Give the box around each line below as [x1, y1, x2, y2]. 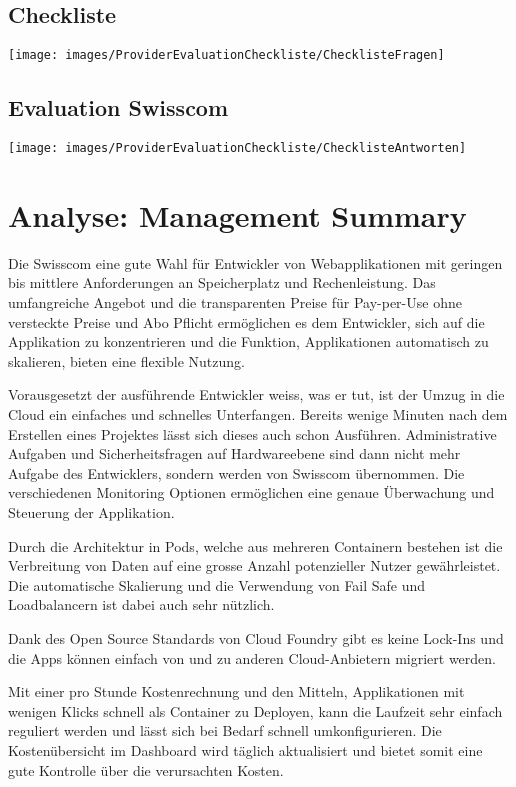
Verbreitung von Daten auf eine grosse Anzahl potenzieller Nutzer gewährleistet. [8, 555, 501, 576]
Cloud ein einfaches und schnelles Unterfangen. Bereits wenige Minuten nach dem [8, 404, 508, 424]
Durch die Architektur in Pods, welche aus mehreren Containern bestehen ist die [8, 535, 503, 556]
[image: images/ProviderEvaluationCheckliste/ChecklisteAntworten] [8, 141, 467, 156]
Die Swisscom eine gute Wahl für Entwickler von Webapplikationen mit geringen [8, 252, 503, 273]
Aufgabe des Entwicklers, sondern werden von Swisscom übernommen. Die [8, 462, 465, 483]
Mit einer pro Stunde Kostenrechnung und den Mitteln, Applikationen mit [8, 681, 465, 702]
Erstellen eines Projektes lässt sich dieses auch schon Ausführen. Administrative [8, 423, 497, 444]
